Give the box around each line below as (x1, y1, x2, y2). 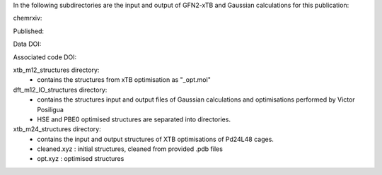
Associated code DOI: (13, 53, 77, 61)
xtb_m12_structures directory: (13, 66, 100, 74)
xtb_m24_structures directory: (13, 125, 102, 133)
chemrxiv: (13, 14, 42, 23)
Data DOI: (13, 40, 42, 49)
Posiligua (37, 105, 64, 114)
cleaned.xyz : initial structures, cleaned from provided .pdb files (37, 145, 223, 153)
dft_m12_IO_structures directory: (13, 85, 108, 94)
